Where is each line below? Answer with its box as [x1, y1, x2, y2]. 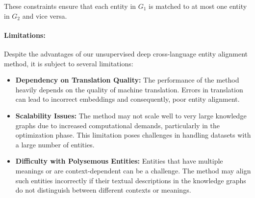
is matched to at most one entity [149, 1, 247, 11]
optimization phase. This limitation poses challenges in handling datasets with [15, 130, 251, 140]
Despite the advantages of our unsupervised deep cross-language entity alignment [4, 48, 248, 58]
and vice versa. [22, 10, 67, 21]
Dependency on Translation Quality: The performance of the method [15, 75, 239, 85]
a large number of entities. [15, 139, 95, 149]
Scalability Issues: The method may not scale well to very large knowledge [15, 110, 247, 120]
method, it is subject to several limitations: [4, 58, 133, 68]
